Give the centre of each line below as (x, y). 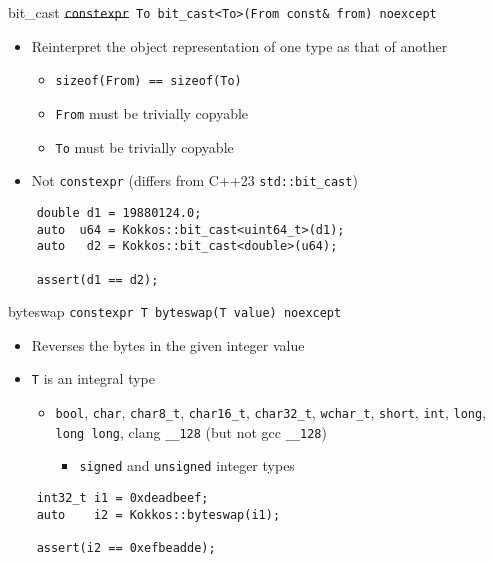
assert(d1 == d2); (97, 279)
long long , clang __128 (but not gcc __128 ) (191, 431)
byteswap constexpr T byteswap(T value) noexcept (175, 311)
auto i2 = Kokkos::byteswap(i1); (158, 514)
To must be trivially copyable (144, 146)
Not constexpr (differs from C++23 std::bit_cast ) (194, 180)
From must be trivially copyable (152, 112)
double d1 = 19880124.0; (119, 212)
